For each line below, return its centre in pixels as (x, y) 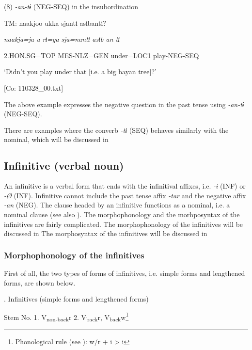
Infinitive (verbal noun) (64, 166)
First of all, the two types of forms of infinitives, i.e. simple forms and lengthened (125, 273)
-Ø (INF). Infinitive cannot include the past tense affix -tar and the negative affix (125, 195)
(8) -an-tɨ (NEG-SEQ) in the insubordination (71, 6)
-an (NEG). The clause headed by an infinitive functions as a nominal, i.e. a (117, 205)
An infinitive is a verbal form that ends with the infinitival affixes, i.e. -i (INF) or (125, 186)
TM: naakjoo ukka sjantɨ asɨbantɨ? (55, 23)
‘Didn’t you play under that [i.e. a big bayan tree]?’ (80, 72)
